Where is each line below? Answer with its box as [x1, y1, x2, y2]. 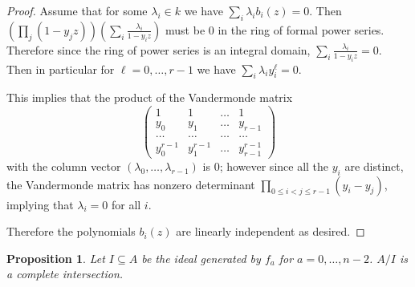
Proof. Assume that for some [6, 2, 148, 18]
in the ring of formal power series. [218, 21, 384, 38]
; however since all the [219, 157, 329, 174]
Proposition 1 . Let [6, 249, 105, 266]
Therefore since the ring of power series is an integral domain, [6, 41, 311, 58]
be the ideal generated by [141, 249, 261, 266]
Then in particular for [6, 60, 115, 77]
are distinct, [344, 157, 404, 174]
